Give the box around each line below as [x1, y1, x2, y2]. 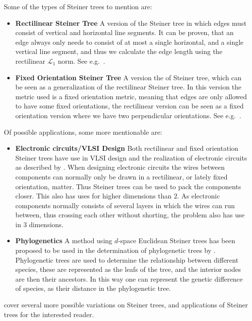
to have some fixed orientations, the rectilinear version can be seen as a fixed [15, 101, 244, 111]
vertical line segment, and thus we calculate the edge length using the [15, 46, 222, 56]
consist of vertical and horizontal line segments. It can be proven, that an [15, 27, 234, 37]
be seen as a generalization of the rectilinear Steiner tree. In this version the [15, 82, 242, 92]
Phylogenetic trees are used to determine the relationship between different [15, 254, 238, 265]
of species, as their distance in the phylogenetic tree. [15, 283, 171, 293]
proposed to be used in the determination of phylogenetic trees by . [15, 245, 216, 255]
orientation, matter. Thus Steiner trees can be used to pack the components [15, 181, 241, 191]
